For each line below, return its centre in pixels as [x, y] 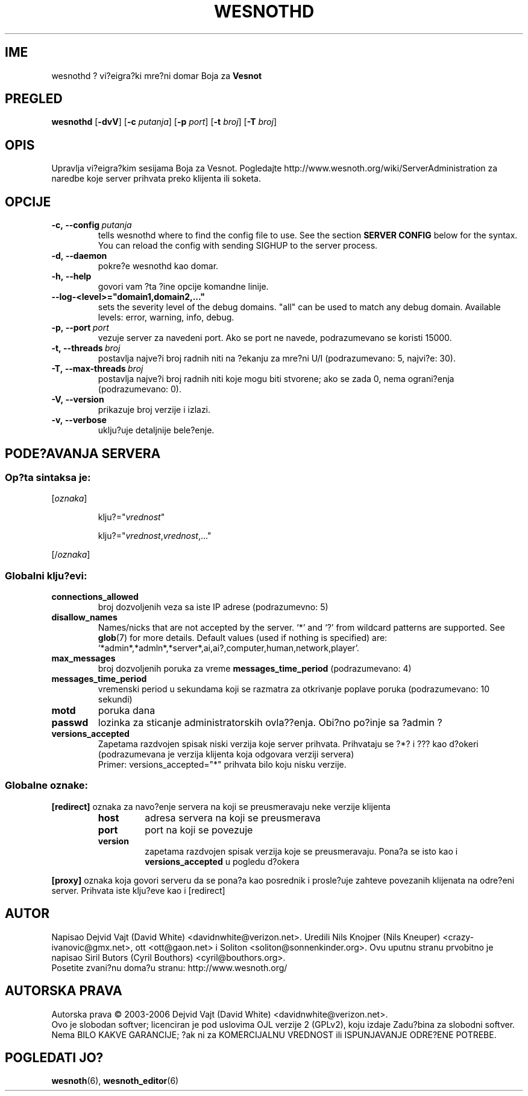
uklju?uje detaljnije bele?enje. [156, 430]
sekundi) [115, 699]
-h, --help [71, 276]
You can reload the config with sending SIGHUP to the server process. [238, 246]
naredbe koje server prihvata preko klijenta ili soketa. [156, 179]
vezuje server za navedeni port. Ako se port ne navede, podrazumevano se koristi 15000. [275, 338]
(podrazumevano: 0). [140, 389]
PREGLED [34, 99]
